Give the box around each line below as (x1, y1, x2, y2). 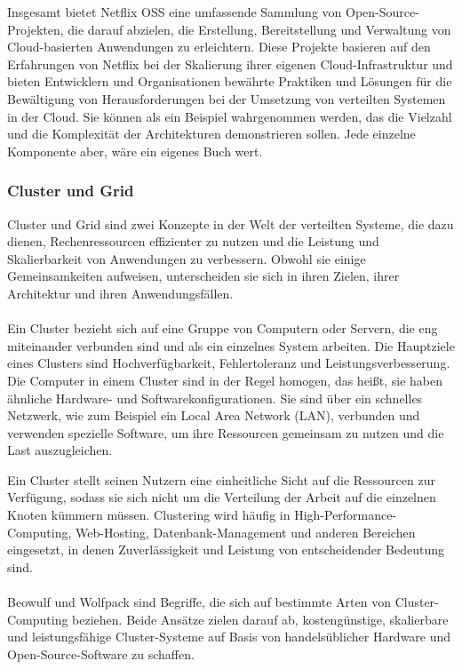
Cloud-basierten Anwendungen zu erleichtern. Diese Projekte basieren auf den (7, 37, 431, 56)
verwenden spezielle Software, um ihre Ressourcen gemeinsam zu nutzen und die (7, 423, 444, 442)
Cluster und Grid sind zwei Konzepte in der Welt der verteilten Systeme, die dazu (7, 214, 454, 233)
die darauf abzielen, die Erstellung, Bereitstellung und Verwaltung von (68, 20, 451, 38)
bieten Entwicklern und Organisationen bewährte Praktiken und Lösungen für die (7, 72, 452, 91)
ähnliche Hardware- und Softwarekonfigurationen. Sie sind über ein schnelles (7, 388, 423, 407)
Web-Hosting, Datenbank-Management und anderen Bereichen (76, 522, 416, 541)
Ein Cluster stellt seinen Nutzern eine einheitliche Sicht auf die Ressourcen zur (7, 470, 435, 489)
